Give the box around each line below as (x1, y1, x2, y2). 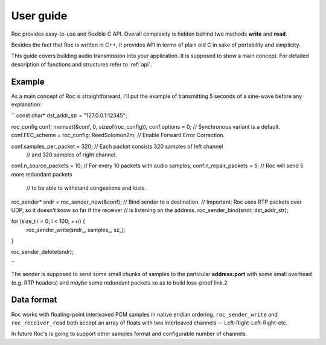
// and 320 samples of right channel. (26, 151, 117, 158)
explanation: (11, 101, 42, 108)
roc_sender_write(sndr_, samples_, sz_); (26, 226, 126, 233)
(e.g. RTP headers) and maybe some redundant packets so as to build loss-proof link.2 (11, 279, 228, 286)
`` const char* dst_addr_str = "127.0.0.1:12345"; (11, 112, 127, 119)
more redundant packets (11, 170, 72, 178)
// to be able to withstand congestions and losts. (26, 184, 147, 192)
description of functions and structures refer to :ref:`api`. (11, 60, 152, 68)
